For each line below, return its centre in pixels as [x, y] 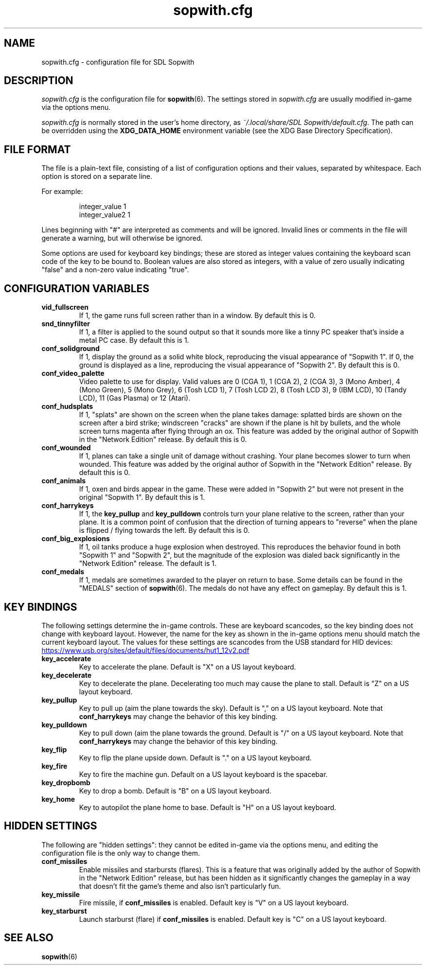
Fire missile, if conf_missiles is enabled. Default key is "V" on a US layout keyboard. [214, 902]
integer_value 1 [103, 207]
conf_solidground [71, 349]
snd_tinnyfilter [66, 324]
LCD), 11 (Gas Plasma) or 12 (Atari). [135, 398]
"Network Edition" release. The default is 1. [148, 564]
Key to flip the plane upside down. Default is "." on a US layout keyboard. [195, 758]
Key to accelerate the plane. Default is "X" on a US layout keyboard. [187, 667]
